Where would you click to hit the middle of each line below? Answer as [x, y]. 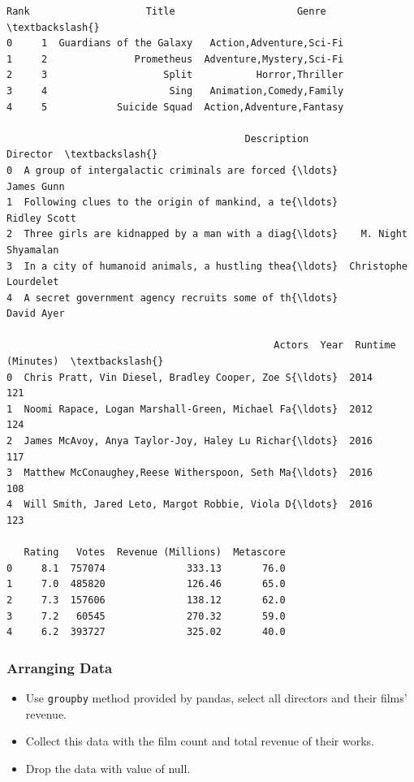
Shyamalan [33, 250]
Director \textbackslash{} [82, 155]
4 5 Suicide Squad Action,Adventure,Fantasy [175, 107]
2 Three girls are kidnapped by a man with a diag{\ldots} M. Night [207, 234]
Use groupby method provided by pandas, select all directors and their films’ [216, 697]
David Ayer [36, 314]
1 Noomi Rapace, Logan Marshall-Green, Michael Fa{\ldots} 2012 [190, 409]
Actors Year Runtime [335, 346]
